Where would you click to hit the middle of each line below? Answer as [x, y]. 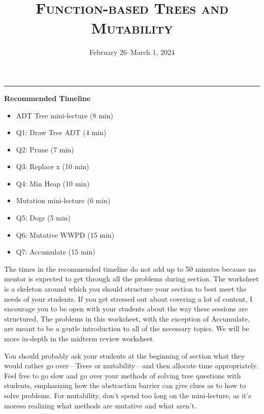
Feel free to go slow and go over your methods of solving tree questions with [123, 375]
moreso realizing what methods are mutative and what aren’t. [101, 405]
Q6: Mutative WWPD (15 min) [65, 234]
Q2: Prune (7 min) [45, 149]
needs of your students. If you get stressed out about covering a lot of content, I [128, 298]
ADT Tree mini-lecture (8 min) [64, 115]
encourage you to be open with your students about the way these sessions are [126, 309]
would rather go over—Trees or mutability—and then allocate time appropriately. [131, 365]
